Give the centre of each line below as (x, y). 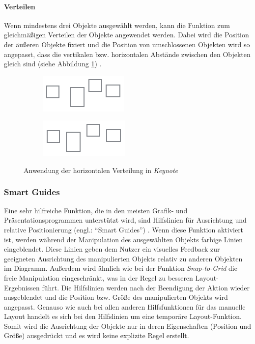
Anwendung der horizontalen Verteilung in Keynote (101, 170)
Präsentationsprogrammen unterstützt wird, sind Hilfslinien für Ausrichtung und (125, 220)
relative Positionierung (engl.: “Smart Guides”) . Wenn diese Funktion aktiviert (124, 229)
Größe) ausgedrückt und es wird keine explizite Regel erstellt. (97, 335)
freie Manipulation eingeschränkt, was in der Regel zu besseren (99, 277)
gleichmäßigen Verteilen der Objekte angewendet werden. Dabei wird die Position (127, 35)
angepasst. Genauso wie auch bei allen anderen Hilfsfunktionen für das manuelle (125, 306)
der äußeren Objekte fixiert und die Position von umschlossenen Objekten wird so (127, 44)
